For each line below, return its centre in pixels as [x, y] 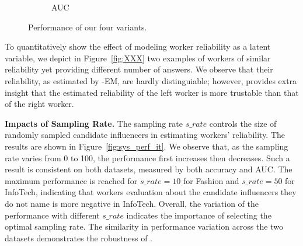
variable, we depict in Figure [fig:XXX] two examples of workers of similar [138, 58]
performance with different [52, 215]
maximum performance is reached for [71, 180]
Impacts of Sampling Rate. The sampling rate [94, 123]
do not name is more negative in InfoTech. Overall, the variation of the [132, 203]
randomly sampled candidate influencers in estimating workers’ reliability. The [145, 135]
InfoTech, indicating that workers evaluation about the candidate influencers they [151, 192]
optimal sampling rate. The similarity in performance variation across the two [144, 226]
